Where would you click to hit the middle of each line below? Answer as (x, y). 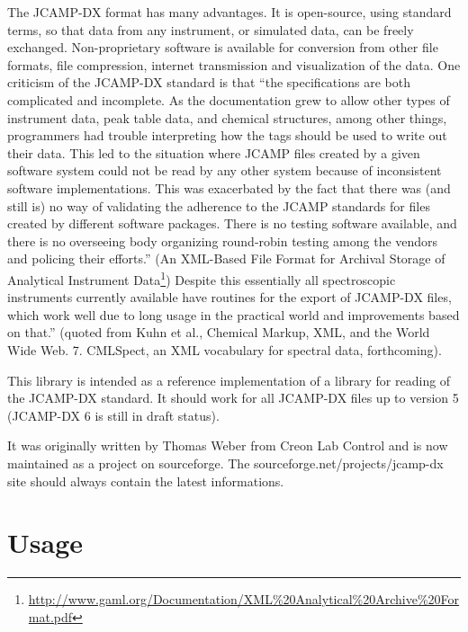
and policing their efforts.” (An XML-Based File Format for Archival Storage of (226, 258)
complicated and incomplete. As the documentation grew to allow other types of (229, 99)
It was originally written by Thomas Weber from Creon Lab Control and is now (228, 445)
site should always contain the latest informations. (146, 481)
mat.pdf (50, 616)
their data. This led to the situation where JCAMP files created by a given (214, 152)
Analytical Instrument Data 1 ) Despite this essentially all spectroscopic (202, 278)
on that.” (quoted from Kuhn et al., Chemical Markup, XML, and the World (219, 332)
